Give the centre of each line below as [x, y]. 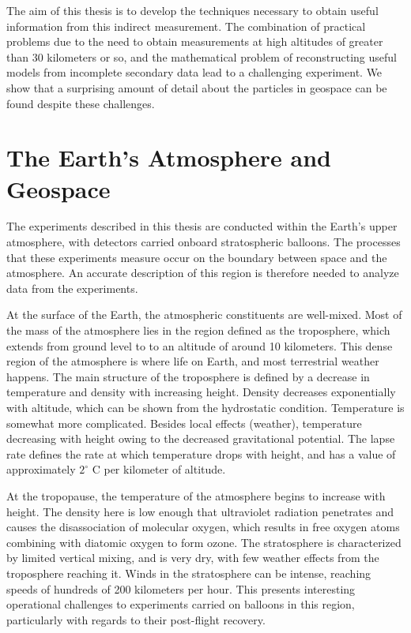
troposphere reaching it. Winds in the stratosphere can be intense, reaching [189, 573]
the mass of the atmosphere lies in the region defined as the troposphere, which [198, 330]
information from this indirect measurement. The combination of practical [186, 26]
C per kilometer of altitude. [159, 469]
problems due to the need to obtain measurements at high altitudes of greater [195, 41]
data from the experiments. [72, 288]
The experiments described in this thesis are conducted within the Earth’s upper [202, 226]
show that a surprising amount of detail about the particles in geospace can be [197, 87]
